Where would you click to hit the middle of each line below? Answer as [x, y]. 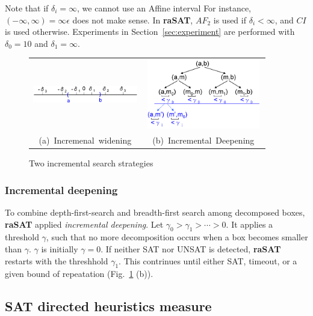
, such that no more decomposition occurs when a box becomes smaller [177, 237]
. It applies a [249, 224]
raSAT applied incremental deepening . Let [84, 224]
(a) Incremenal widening [85, 140]
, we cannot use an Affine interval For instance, [164, 8]
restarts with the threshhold [57, 260]
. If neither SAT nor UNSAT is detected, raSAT [191, 249]
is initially [60, 249]
